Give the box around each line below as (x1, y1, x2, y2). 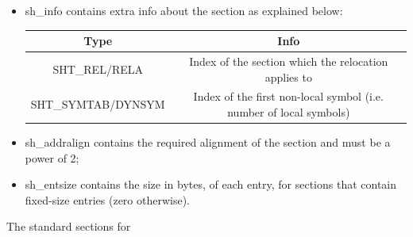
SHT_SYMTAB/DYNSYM (30, 96, 165, 113)
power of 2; (25, 149, 79, 166)
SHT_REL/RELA (52, 60, 143, 77)
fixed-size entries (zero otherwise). (25, 191, 190, 208)
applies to (264, 68, 312, 85)
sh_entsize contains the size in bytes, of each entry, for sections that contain (25, 176, 397, 193)
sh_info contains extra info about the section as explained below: (25, 2, 343, 18)
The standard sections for (6, 218, 131, 235)
